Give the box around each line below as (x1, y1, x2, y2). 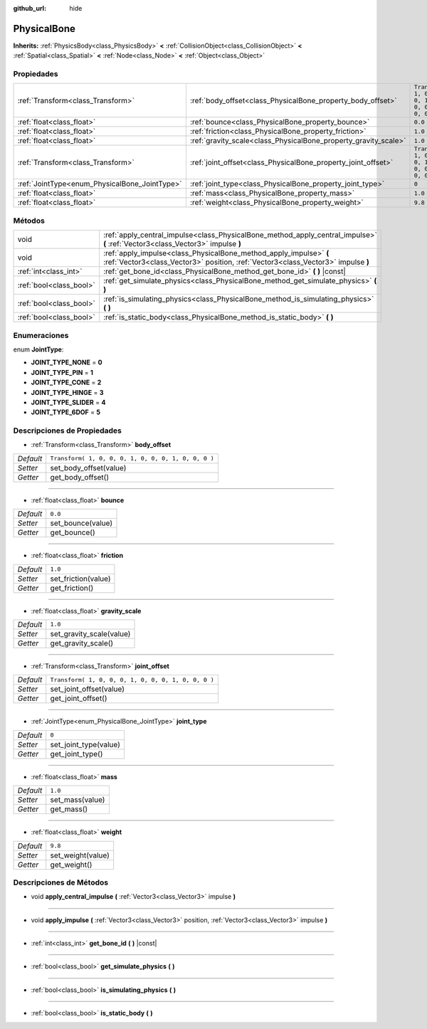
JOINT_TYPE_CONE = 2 (31, 378, 102, 387)
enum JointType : (13, 345, 64, 354)
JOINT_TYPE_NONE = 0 (31, 358, 102, 366)
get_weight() (50, 860, 93, 870)
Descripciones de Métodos (13, 877, 109, 887)
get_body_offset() (50, 472, 110, 482)
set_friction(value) (50, 574, 111, 584)
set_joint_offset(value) (50, 684, 125, 694)
